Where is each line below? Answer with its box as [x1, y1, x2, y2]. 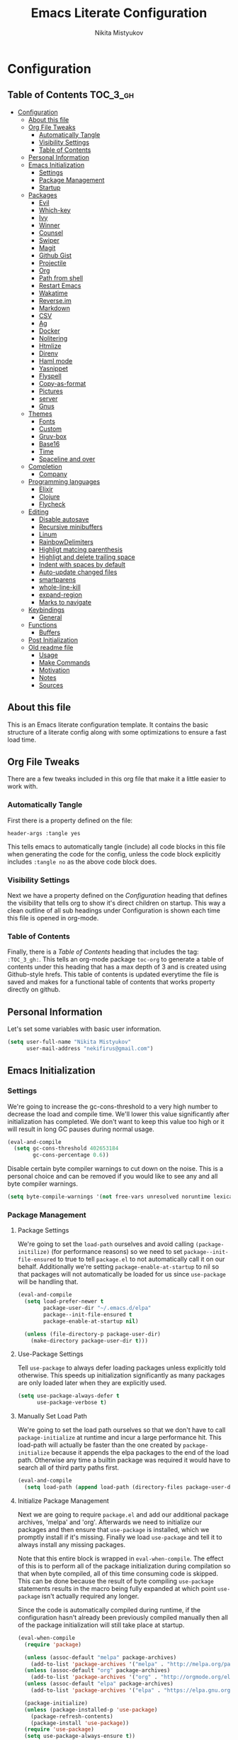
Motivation [38, 666, 70, 674]
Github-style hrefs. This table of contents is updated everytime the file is [7, 970, 220, 979]
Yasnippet [38, 364, 69, 373]
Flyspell [38, 371, 62, 380]
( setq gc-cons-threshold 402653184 [13, 1145, 119, 1152]
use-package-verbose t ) [36, 1399, 108, 1406]
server [38, 394, 58, 402]
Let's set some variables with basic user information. [7, 1025, 161, 1033]
